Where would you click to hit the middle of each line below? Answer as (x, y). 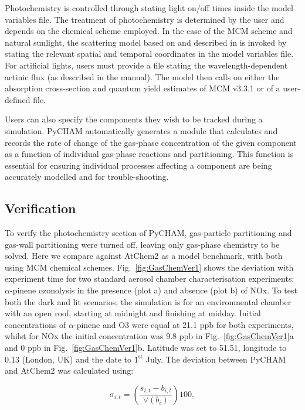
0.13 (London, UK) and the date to (68, 359)
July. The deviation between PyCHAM (216, 359)
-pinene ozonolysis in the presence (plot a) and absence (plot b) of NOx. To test (153, 290)
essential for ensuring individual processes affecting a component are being (138, 165)
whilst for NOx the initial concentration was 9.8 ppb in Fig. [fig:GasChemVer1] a (149, 336)
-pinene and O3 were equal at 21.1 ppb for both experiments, (184, 324)
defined (18, 99)
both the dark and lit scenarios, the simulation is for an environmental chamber (148, 301)
